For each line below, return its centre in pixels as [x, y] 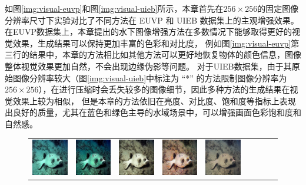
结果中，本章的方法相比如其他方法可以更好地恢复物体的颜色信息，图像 [165, 54]
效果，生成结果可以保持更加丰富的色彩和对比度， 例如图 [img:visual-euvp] [152, 43]
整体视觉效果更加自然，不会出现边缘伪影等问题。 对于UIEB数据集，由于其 [148, 66]
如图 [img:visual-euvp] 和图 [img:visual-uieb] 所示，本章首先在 [114, 8]
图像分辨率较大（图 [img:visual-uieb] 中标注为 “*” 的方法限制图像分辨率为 [150, 77]
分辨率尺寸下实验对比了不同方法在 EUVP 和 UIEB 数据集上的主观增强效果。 [152, 20]
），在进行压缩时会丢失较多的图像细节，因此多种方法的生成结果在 [164, 89]
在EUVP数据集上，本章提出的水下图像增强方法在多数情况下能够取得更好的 [149, 32]
